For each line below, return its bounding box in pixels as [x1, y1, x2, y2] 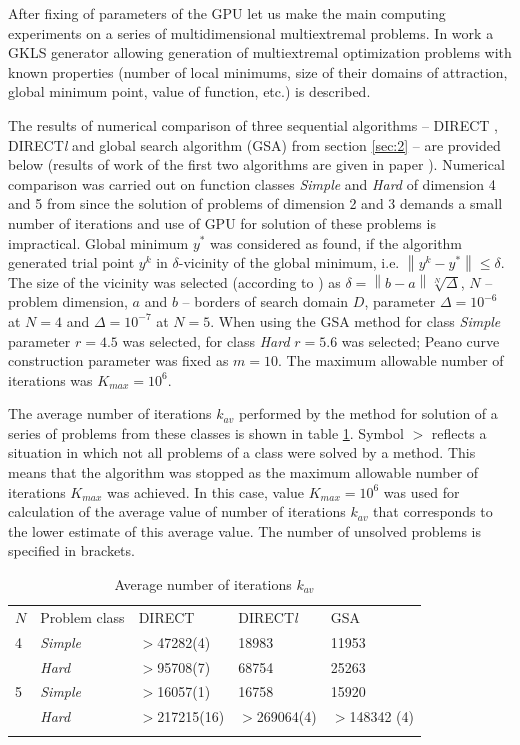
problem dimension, [8, 291, 128, 312]
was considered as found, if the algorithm [210, 232, 463, 253]
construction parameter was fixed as [8, 350, 229, 371]
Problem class [40, 606, 125, 627]
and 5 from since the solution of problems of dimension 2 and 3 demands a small [8, 193, 503, 214]
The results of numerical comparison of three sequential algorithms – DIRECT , [8, 114, 498, 135]
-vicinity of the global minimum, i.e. [178, 252, 400, 273]
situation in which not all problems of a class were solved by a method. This [8, 442, 476, 463]
